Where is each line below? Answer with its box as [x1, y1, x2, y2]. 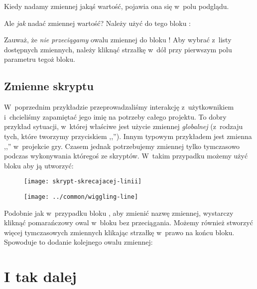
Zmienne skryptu [4, 78, 94, 94]
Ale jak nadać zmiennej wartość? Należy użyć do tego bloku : [4, 17, 191, 28]
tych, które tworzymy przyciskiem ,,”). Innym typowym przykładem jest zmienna [4, 131, 252, 141]
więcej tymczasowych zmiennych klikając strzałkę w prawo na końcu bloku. [4, 227, 235, 237]
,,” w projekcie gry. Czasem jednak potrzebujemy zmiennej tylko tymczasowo [4, 141, 240, 151]
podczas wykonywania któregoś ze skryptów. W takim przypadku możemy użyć [4, 150, 248, 161]
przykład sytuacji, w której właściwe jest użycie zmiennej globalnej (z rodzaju [4, 121, 243, 132]
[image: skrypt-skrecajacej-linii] [24, 178, 142, 185]
